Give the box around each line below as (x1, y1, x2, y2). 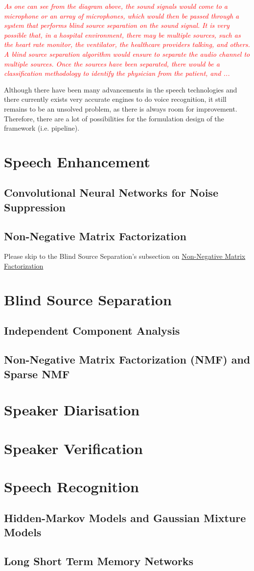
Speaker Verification (4, 438, 143, 458)
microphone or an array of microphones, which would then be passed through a (4, 10, 239, 21)
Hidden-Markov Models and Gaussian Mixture (4, 510, 246, 525)
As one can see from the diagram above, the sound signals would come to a (4, 1, 228, 11)
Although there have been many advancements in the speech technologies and (4, 84, 237, 94)
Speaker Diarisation (4, 400, 140, 420)
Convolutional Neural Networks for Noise (4, 185, 218, 200)
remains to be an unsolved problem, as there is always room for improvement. (4, 103, 237, 114)
